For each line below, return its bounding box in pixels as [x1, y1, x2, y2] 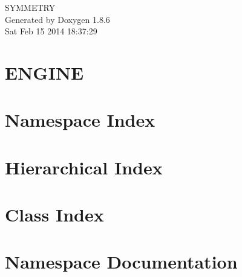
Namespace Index [5, 107, 155, 132]
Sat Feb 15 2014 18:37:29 [5, 25, 97, 37]
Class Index [5, 202, 104, 227]
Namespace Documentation [5, 249, 238, 274]
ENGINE [5, 60, 84, 84]
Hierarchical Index [5, 154, 163, 179]
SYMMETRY [5, 1, 56, 13]
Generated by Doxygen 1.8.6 [5, 13, 110, 25]
